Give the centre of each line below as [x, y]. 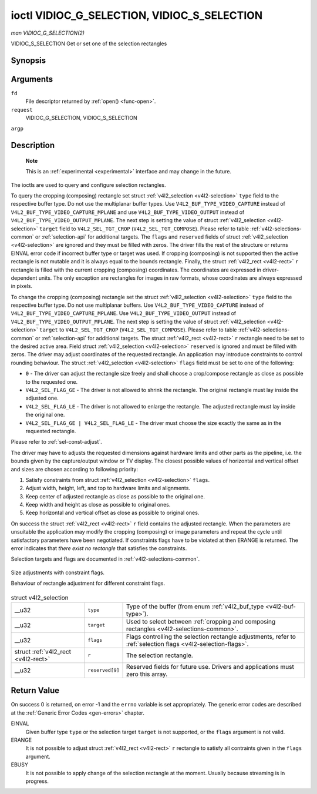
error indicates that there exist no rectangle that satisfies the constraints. [99, 548]
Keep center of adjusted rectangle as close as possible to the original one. [115, 496]
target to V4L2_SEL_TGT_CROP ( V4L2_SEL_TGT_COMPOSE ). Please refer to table [138, 330]
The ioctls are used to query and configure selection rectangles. [89, 185]
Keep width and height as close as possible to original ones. [98, 505]
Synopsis [28, 60]
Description [33, 145]
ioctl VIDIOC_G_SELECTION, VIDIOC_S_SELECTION [137, 15]
